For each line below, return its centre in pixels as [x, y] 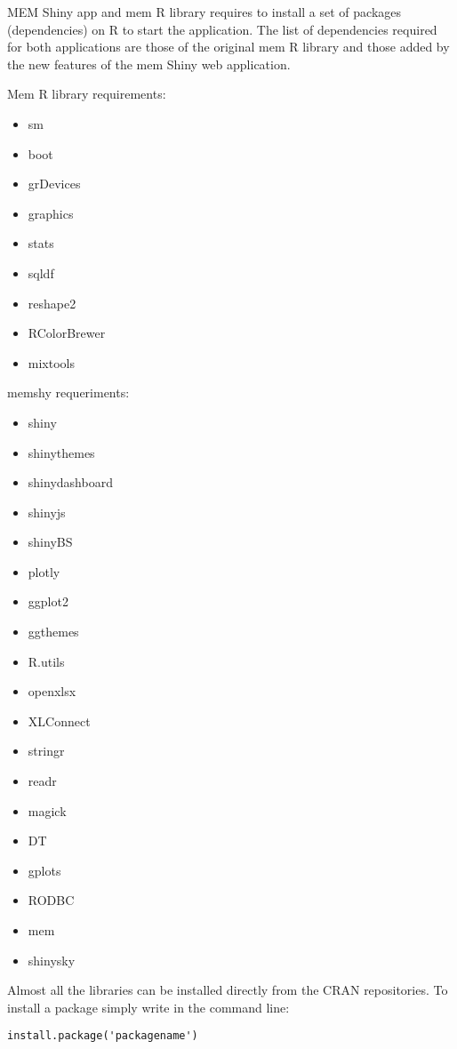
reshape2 [52, 303]
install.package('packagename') [103, 1036]
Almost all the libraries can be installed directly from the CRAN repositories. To [228, 990]
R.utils [46, 661]
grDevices [54, 184]
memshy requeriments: [68, 392]
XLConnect [59, 721]
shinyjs [47, 512]
